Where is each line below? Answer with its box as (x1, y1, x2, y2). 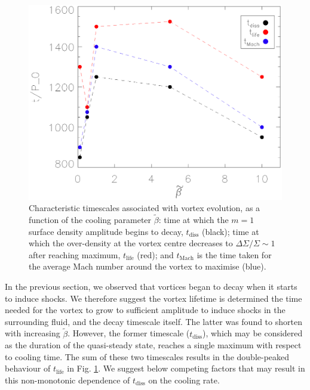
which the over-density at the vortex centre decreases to (29, 237, 233, 249)
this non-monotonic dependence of (5, 374, 130, 386)
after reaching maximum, (29, 248, 121, 261)
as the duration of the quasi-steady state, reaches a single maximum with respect (5, 339, 302, 351)
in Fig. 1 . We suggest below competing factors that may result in (67, 362, 305, 374)
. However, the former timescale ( (67, 327, 190, 339)
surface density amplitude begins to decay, (29, 225, 183, 237)
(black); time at (202, 225, 259, 237)
